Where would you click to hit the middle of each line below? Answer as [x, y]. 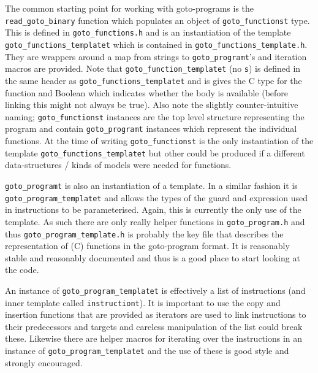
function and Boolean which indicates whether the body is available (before [147, 92]
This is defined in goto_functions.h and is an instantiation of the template [148, 32]
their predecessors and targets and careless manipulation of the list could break [154, 326]
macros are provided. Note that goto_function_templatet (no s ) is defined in [153, 68]
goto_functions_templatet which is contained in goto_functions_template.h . [156, 44]
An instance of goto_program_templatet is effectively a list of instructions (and [155, 290]
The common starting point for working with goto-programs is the [130, 8]
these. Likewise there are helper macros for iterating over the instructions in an [154, 338]
